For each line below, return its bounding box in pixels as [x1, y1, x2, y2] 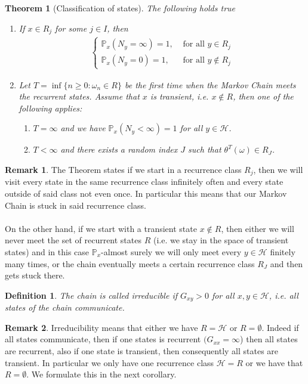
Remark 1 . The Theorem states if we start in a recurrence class [5, 163, 242, 176]
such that [188, 143, 221, 156]
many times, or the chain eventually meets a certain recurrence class [5, 257, 255, 270]
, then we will [253, 163, 303, 176]
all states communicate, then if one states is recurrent [5, 333, 201, 345]
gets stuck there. [5, 269, 65, 281]
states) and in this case [5, 246, 90, 258]
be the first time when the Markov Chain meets [124, 78, 296, 91]
